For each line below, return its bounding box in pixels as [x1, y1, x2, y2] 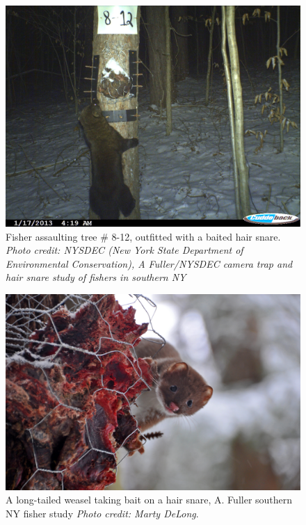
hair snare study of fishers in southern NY [6, 270, 186, 284]
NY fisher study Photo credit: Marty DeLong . [6, 506, 199, 520]
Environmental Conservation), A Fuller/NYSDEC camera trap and [6, 256, 293, 270]
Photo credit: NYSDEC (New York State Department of [6, 243, 243, 257]
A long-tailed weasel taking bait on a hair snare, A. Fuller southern [6, 492, 293, 507]
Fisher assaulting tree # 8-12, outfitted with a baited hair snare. [6, 229, 281, 243]
